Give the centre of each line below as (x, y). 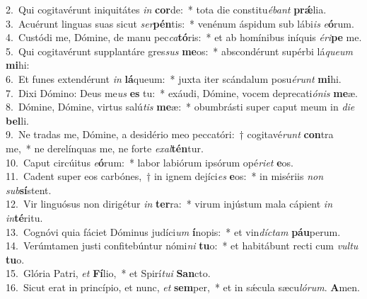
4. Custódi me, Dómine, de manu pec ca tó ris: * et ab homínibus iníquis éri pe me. (184, 37)
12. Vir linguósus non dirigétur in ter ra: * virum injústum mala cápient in (169, 204)
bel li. (17, 120)
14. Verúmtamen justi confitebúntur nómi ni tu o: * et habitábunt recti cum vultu (182, 246)
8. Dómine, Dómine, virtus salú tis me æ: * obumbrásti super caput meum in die (180, 107)
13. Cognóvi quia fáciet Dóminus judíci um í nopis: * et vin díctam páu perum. (173, 231)
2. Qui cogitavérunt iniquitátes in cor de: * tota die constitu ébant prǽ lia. (166, 9)
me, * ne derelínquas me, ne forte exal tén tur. (105, 148)
